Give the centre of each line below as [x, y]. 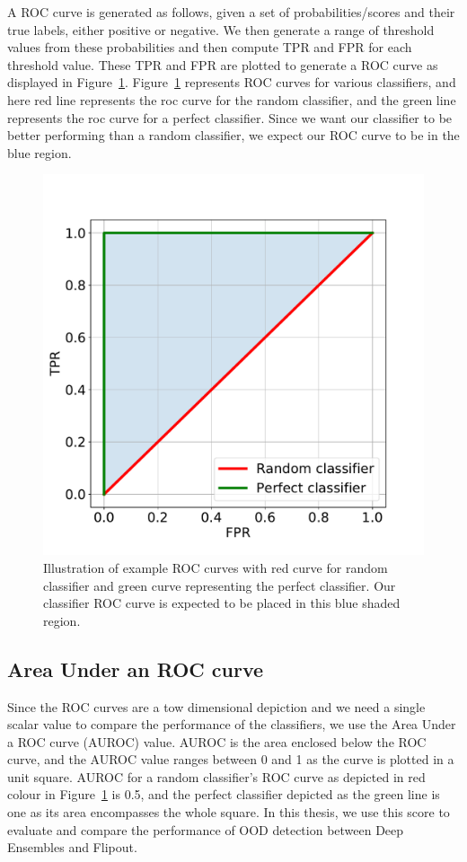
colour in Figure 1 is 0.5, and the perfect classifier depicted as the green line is [224, 794]
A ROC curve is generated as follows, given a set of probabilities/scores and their [231, 12]
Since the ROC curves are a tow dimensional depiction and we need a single [216, 706]
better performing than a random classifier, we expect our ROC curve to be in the [233, 135]
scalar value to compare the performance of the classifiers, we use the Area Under [232, 724]
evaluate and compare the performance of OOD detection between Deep [206, 829]
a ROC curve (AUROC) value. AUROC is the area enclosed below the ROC [217, 741]
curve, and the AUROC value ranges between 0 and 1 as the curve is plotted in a [231, 759]
